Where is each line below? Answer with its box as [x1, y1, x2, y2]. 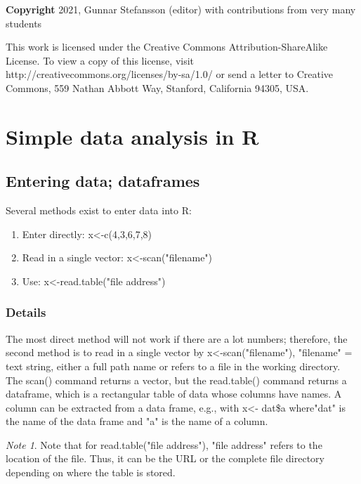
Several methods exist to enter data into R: [6, 203, 192, 218]
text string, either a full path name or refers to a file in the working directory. [6, 358, 341, 373]
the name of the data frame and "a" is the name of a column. [6, 414, 268, 429]
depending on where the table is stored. [6, 465, 176, 480]
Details [6, 303, 46, 321]
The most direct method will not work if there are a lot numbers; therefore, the [6, 331, 348, 346]
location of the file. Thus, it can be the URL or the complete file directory [6, 451, 325, 466]
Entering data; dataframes [6, 170, 200, 192]
